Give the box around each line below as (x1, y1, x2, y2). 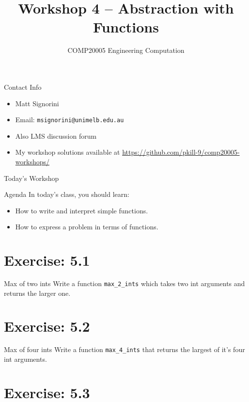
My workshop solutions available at (15, 147, 120, 157)
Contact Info (4, 81, 42, 92)
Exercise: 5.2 (4, 316, 90, 336)
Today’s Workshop (4, 173, 59, 183)
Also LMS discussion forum (15, 130, 97, 141)
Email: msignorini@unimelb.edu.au (15, 114, 124, 125)
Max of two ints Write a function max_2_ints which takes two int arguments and (4, 278, 245, 289)
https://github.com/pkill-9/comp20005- (122, 147, 240, 157)
